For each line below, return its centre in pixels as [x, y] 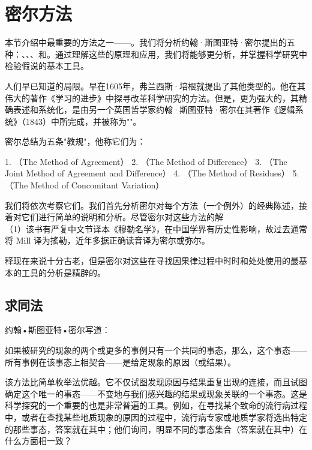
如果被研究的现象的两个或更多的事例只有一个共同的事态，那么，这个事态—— [156, 350]
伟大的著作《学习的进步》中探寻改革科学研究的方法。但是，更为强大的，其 [152, 97]
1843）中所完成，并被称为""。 [83, 121]
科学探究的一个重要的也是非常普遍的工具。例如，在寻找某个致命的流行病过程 [156, 405]
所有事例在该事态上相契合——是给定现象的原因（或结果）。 [120, 361]
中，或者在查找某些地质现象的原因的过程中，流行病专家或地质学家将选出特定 [156, 417]
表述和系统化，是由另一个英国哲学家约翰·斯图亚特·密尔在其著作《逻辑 [154, 109]
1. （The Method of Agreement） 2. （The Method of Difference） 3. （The [146, 161]
